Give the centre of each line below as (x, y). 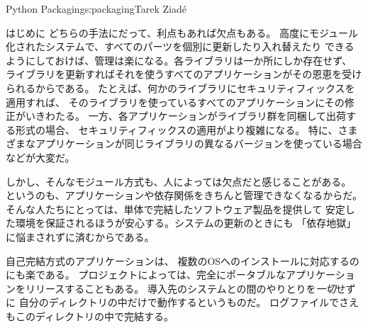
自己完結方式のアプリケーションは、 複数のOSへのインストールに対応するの (183, 260)
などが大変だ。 (40, 157)
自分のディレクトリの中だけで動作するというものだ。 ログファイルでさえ (189, 302)
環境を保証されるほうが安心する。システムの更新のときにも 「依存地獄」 (186, 223)
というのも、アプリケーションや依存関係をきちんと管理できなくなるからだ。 (184, 195)
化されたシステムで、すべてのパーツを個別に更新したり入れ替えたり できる (180, 46)
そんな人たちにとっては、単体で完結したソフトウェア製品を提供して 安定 (175, 209)
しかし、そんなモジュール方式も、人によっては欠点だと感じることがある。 (179, 181)
